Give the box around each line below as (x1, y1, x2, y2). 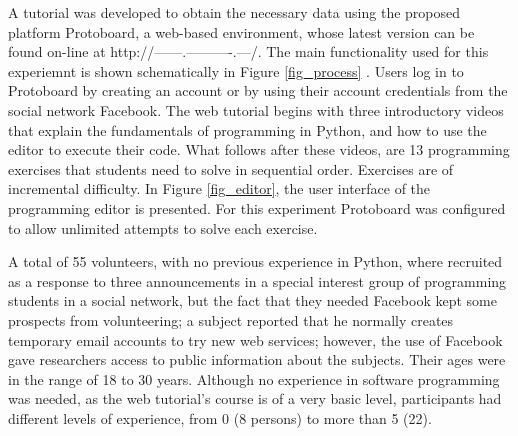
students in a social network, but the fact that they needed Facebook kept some (8, 290, 497, 311)
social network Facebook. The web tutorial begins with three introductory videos (8, 99, 504, 120)
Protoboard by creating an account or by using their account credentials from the (8, 80, 508, 101)
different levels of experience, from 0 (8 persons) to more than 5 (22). (8, 407, 432, 428)
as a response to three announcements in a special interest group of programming (8, 270, 507, 291)
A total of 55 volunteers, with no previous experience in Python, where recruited (8, 251, 503, 272)
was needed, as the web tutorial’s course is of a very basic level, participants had (8, 388, 502, 409)
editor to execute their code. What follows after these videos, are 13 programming (8, 139, 510, 160)
